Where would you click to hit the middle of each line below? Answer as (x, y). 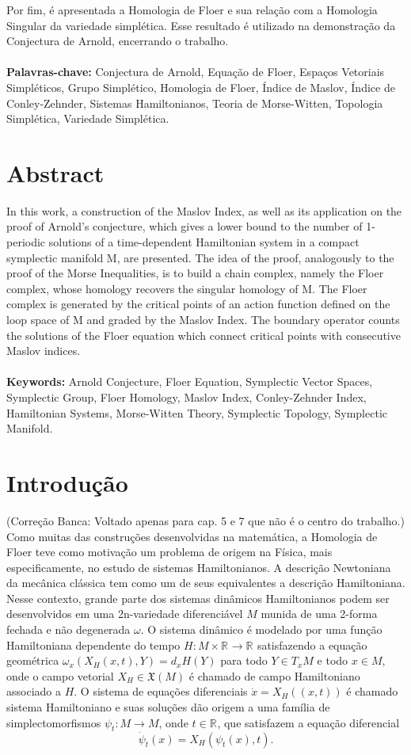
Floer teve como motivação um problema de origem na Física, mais (169, 552)
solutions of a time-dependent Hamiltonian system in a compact (204, 242)
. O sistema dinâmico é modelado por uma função (261, 629)
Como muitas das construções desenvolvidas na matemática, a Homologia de (192, 536)
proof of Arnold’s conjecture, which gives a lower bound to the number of (185, 226)
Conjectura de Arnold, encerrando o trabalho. (118, 41)
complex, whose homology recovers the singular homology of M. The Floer (187, 288)
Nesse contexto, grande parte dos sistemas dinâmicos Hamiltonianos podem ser (198, 598)
